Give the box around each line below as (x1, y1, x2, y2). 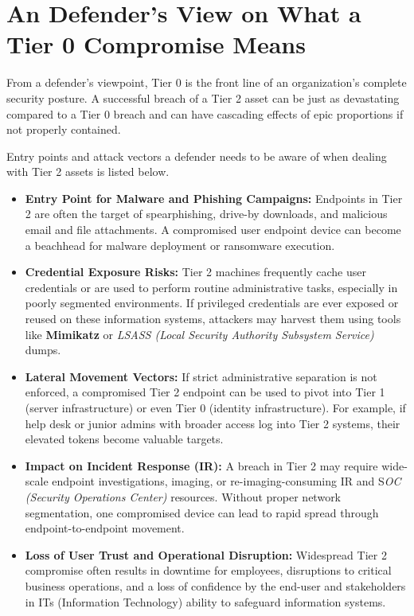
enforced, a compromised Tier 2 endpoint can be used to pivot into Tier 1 (25, 384, 385, 400)
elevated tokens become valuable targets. (25, 431, 224, 447)
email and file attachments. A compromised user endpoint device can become (25, 221, 401, 238)
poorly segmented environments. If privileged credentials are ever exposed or (25, 294, 399, 311)
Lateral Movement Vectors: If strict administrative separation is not (25, 368, 377, 384)
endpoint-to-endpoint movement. (25, 520, 185, 536)
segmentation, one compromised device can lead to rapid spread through (25, 504, 379, 520)
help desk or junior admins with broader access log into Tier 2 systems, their (25, 415, 400, 431)
